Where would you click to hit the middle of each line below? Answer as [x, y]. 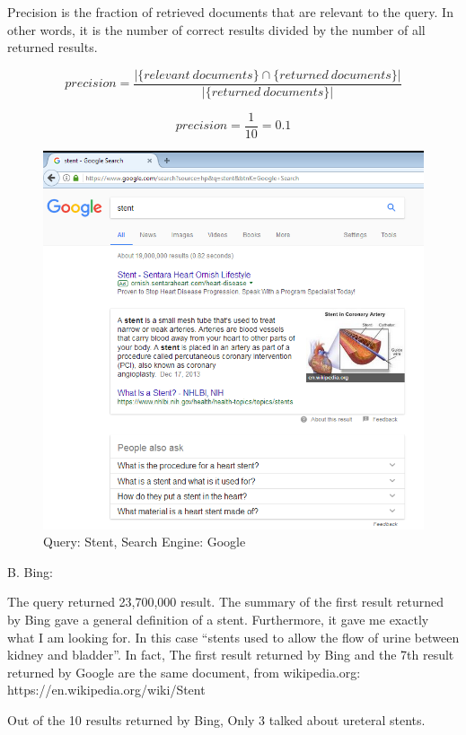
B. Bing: [30, 571]
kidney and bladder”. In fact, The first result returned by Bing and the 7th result [231, 655]
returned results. [53, 47]
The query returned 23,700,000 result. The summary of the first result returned [226, 602]
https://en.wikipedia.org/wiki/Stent [106, 690]
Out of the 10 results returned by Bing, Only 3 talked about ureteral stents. [216, 719]
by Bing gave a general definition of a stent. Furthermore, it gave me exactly [218, 619]
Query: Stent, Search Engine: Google [145, 542]
